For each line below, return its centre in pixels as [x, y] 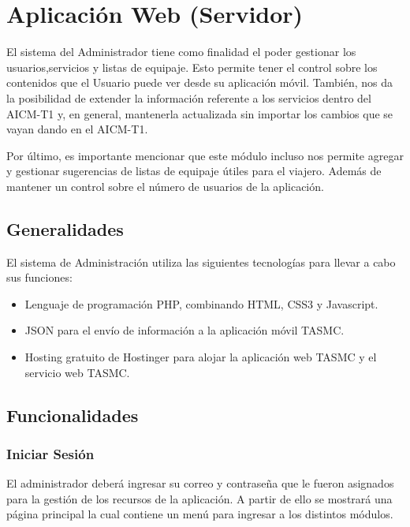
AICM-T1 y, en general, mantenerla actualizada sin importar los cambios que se [200, 113]
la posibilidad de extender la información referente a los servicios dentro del [189, 97]
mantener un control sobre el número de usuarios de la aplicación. [165, 186]
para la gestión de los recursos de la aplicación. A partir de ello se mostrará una [199, 498]
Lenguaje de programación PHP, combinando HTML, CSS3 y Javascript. [201, 303]
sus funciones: [39, 277]
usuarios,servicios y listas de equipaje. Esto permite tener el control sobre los [192, 67]
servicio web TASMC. [77, 372]
